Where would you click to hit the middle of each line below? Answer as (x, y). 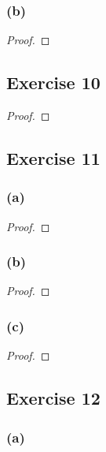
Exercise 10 (53, 82)
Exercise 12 (53, 398)
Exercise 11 (53, 158)
